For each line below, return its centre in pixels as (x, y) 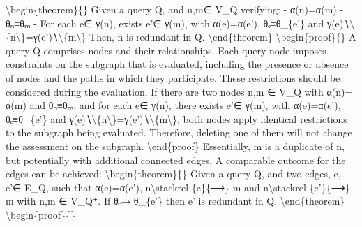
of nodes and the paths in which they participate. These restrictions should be (173, 77)
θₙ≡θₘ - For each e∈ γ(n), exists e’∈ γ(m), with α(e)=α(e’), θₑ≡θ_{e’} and (165, 23)
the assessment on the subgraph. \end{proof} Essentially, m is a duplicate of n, (175, 146)
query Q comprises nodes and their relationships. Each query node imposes (166, 50)
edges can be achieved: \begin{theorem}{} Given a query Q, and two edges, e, (173, 174)
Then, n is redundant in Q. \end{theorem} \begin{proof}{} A (223, 37)
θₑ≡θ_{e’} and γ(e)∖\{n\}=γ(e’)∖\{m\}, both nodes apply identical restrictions (176, 118)
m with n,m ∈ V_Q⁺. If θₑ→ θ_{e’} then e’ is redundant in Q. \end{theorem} (175, 201)
